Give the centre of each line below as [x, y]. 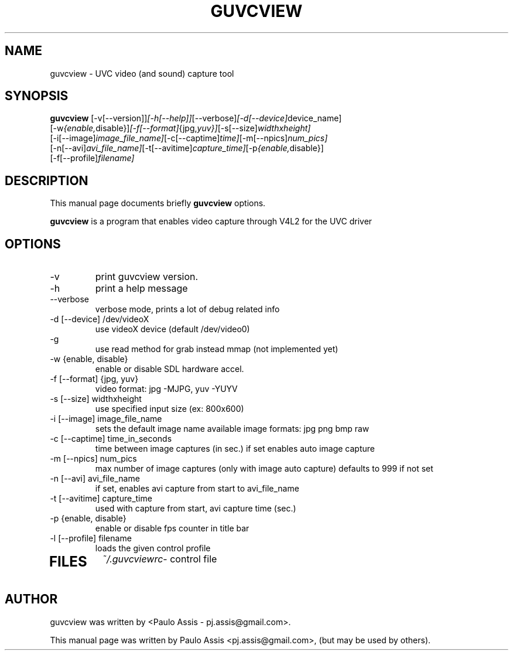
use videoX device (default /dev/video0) [172, 329]
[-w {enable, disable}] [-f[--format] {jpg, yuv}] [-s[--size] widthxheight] [180, 128]
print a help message [141, 289]
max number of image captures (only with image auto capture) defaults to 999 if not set [264, 469]
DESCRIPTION [47, 180]
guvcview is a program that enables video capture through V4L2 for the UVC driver [211, 221]
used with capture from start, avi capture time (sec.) [196, 509]
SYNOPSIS [37, 96]
